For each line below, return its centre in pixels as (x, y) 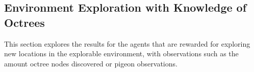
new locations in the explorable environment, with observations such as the (121, 53)
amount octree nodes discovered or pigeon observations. (91, 63)
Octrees (24, 22)
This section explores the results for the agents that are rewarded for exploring (127, 43)
